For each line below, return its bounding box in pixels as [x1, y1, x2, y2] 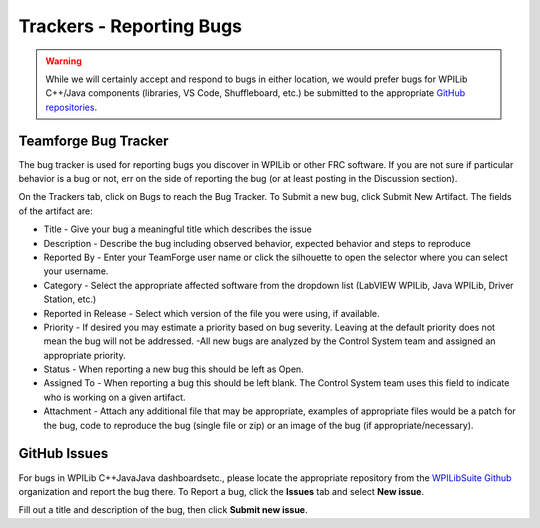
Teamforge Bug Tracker [18, 132, 169, 149]
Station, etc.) [43, 293, 97, 305]
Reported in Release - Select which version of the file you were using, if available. [43, 307, 380, 319]
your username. [43, 265, 109, 277]
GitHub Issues [18, 445, 109, 462]
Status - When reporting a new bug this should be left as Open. [43, 363, 304, 375]
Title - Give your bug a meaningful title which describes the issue [43, 223, 312, 235]
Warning [45, 55, 82, 67]
